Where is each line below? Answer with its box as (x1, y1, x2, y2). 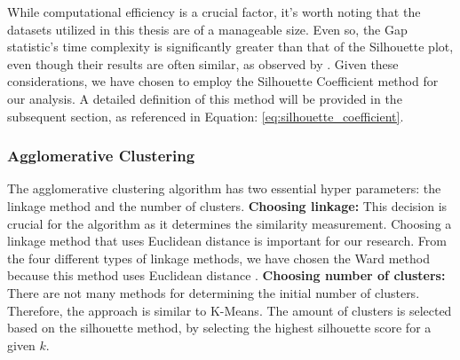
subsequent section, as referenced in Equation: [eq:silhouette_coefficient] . (7, 106, 404, 125)
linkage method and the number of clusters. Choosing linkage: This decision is (7, 196, 448, 215)
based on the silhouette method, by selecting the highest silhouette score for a (7, 318, 432, 337)
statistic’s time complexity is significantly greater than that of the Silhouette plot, (7, 37, 454, 56)
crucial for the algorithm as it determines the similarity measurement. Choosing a (7, 214, 452, 232)
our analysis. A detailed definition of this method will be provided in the (7, 89, 402, 107)
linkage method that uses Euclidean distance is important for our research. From (7, 231, 447, 250)
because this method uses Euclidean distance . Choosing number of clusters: (7, 266, 446, 285)
